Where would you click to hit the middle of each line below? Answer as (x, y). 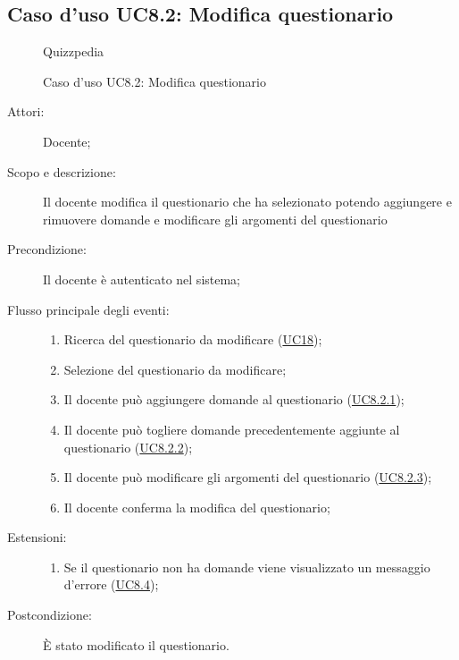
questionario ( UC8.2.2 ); (128, 447)
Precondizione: (47, 249)
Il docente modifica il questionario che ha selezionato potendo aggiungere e (247, 202)
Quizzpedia (74, 51)
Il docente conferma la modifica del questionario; (197, 507)
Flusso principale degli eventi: (88, 309)
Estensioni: (37, 537)
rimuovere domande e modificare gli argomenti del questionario (215, 219)
